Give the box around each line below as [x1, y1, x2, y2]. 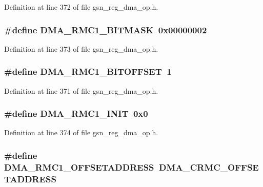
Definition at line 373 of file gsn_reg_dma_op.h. [4, 43, 158, 54]
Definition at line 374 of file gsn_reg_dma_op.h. [4, 127, 158, 138]
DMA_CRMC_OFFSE [158, 160, 259, 173]
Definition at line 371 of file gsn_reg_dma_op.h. [4, 85, 158, 96]
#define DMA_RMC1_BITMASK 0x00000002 [4, 23, 207, 36]
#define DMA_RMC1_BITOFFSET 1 [4, 65, 172, 78]
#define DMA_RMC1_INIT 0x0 [4, 107, 148, 120]
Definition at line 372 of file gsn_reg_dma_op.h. [4, 2, 158, 12]
